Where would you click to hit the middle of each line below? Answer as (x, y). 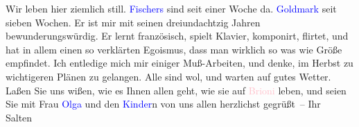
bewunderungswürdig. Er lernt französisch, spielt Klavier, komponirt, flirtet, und (177, 36)
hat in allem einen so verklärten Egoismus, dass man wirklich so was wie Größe (174, 49)
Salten (19, 117)
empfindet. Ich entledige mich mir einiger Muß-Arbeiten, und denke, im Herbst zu (179, 63)
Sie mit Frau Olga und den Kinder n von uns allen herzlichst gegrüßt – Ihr (163, 104)
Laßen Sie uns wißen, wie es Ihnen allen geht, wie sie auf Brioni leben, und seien (176, 90)
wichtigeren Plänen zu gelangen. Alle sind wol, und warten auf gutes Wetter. (168, 76)
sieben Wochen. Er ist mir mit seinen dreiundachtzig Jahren (133, 22)
